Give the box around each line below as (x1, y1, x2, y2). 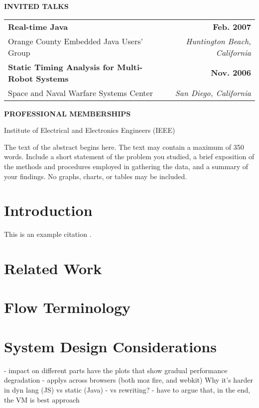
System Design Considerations (4, 336, 217, 356)
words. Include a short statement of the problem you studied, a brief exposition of (4, 151, 255, 162)
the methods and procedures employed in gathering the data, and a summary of (4, 161, 249, 171)
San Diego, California (175, 87, 251, 99)
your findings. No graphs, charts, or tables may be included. (4, 171, 187, 181)
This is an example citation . (4, 229, 92, 239)
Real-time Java (8, 20, 68, 32)
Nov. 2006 (211, 67, 251, 79)
